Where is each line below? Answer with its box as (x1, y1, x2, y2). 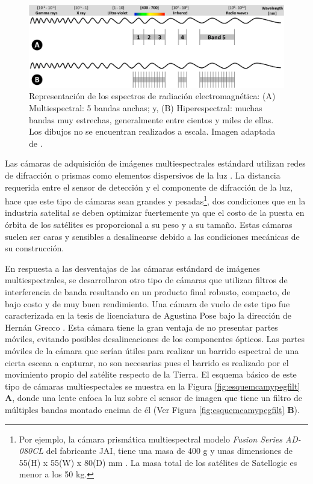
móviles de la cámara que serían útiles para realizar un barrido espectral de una (5, 345, 299, 357)
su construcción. (5, 242, 64, 254)
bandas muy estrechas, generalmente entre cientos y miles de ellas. (29, 113, 274, 126)
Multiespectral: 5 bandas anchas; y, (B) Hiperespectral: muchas (29, 102, 262, 114)
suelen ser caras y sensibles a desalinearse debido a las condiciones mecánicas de (5, 230, 300, 242)
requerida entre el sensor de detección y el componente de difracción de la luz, (5, 180, 293, 193)
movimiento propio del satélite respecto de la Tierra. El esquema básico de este (5, 368, 297, 381)
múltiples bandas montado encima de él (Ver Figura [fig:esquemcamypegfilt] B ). (5, 403, 300, 415)
